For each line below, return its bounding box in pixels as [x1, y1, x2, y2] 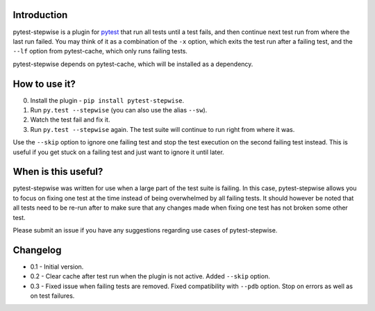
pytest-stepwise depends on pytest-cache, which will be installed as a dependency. [12, 60, 253, 68]
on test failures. [30, 292, 75, 300]
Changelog [12, 244, 62, 256]
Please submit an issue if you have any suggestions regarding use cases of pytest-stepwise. [12, 226, 278, 235]
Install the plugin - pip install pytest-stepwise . [30, 96, 185, 104]
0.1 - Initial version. [30, 262, 84, 271]
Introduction [12, 9, 68, 21]
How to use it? [12, 78, 76, 90]
